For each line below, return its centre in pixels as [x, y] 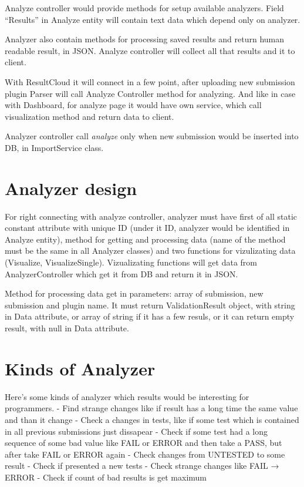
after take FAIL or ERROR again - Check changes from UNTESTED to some [145, 454]
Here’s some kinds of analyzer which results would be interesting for [127, 396]
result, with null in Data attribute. [67, 328]
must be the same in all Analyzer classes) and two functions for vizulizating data [150, 251]
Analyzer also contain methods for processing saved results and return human [144, 39]
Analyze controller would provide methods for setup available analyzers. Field [144, 8]
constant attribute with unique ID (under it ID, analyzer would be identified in [147, 228]
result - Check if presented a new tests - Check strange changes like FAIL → [142, 466]
